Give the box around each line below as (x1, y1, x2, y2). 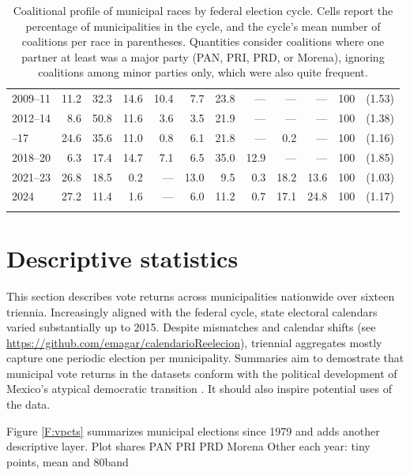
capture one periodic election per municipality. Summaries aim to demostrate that (6, 350, 404, 366)
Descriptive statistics (6, 241, 239, 274)
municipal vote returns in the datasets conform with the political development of (6, 365, 397, 381)
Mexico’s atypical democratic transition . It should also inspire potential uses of (6, 380, 392, 397)
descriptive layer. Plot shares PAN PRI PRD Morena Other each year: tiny (6, 438, 371, 454)
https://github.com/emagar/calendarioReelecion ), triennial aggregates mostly (6, 334, 382, 350)
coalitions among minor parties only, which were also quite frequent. (38, 64, 368, 80)
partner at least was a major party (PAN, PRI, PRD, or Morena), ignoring (21, 48, 385, 65)
